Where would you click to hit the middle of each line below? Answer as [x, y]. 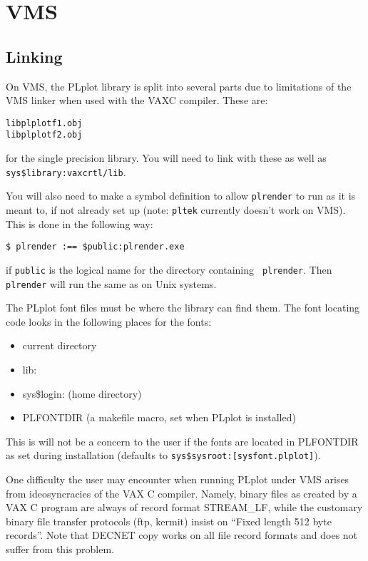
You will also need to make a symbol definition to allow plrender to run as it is [181, 196]
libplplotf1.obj [44, 123]
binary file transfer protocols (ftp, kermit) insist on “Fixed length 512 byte [169, 521]
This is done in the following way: [80, 223]
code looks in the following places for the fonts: [109, 321]
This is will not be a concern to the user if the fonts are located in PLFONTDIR [182, 441]
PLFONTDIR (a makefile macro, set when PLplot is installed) [159, 417]
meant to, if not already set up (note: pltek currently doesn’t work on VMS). [176, 209]
